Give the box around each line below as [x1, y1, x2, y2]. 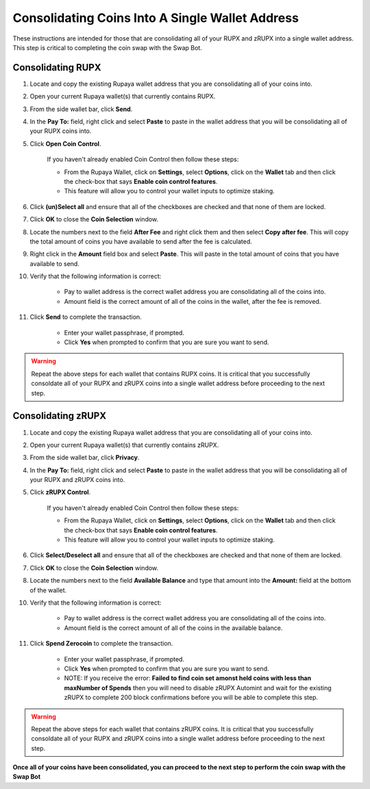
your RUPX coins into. [29, 127, 92, 135]
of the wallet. [29, 586, 67, 594]
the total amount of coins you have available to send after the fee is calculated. [29, 237, 253, 245]
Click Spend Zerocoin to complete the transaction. [29, 640, 173, 648]
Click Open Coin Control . [29, 139, 101, 147]
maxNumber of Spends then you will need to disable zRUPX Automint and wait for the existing [64, 683, 332, 692]
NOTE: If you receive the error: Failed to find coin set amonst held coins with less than [64, 674, 312, 682]
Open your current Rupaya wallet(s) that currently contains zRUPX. [29, 441, 219, 449]
